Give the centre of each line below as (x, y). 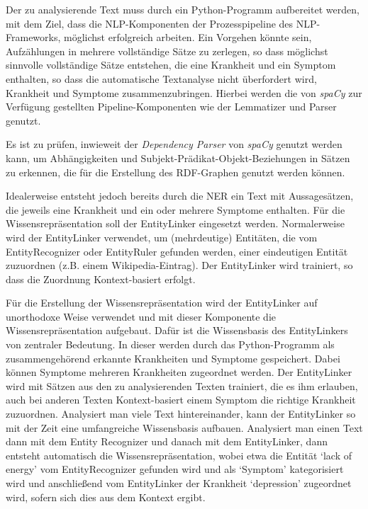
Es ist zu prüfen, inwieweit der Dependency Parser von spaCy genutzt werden (174, 144)
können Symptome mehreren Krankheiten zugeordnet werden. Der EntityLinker (179, 372)
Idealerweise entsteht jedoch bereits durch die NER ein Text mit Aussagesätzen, (180, 196)
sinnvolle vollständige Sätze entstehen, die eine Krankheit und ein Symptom (171, 65)
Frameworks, (33, 37)
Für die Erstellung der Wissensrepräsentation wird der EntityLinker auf (162, 303)
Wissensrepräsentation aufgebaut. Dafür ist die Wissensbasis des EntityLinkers (177, 330)
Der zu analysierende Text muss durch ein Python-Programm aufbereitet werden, (183, 9)
